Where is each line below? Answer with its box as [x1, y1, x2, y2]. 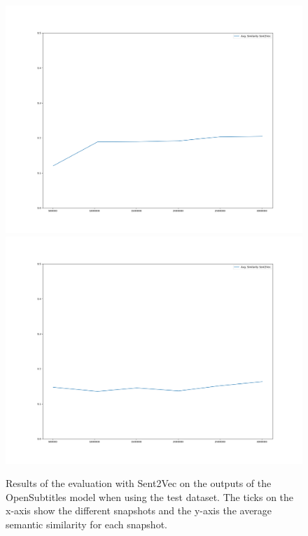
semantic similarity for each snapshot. [6, 517, 167, 532]
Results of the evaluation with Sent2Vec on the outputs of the [6, 476, 272, 491]
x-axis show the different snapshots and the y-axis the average [6, 503, 272, 518]
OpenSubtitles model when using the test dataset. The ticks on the [6, 489, 294, 504]
